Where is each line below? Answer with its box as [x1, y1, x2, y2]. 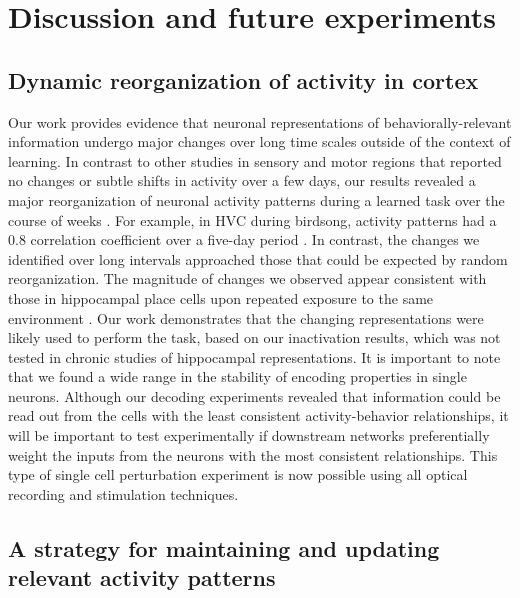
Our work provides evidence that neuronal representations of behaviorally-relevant [8, 111, 512, 132]
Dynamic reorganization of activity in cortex [8, 64, 479, 95]
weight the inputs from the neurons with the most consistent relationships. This [8, 444, 498, 465]
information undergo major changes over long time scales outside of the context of [8, 131, 511, 152]
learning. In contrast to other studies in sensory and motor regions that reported [8, 150, 502, 171]
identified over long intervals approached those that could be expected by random [8, 248, 508, 269]
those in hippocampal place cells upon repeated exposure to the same [8, 287, 434, 308]
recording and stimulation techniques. [8, 483, 239, 504]
